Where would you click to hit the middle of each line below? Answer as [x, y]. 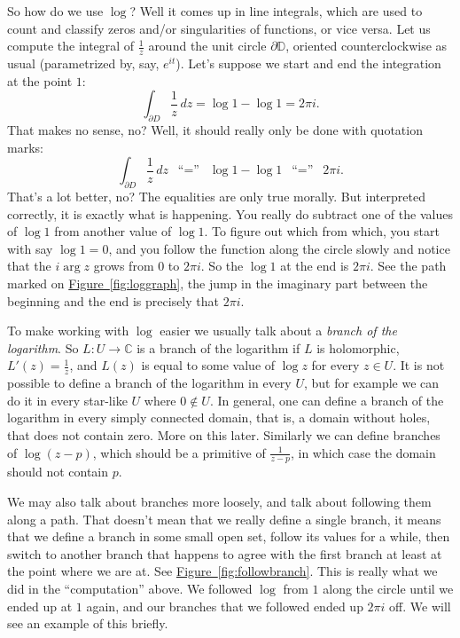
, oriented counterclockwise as [366, 46]
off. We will [420, 606]
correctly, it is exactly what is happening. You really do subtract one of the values [230, 213]
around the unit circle [207, 46]
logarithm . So [43, 347]
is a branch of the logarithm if [218, 347]
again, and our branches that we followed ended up [225, 606]
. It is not [419, 365]
